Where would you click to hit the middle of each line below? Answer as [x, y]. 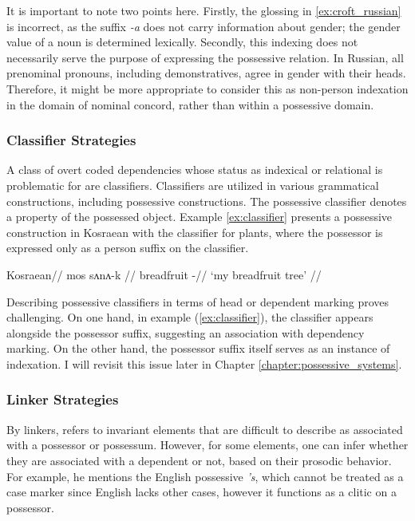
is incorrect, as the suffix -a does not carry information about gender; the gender [204, 26]
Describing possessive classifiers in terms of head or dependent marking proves [198, 301]
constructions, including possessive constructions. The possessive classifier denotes [207, 201]
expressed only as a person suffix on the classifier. [128, 248]
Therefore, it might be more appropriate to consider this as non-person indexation [207, 88]
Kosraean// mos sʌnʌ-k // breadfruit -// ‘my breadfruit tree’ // [164, 274]
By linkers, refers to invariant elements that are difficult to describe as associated [205, 429]
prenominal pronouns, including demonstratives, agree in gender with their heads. [206, 73]
